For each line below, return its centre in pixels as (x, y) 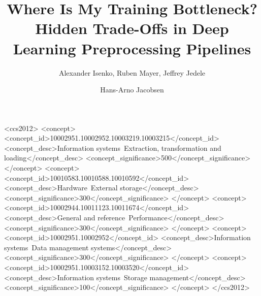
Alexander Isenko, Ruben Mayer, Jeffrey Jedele (132, 72)
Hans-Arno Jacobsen (132, 90)
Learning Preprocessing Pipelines (132, 48)
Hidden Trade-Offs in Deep (132, 28)
